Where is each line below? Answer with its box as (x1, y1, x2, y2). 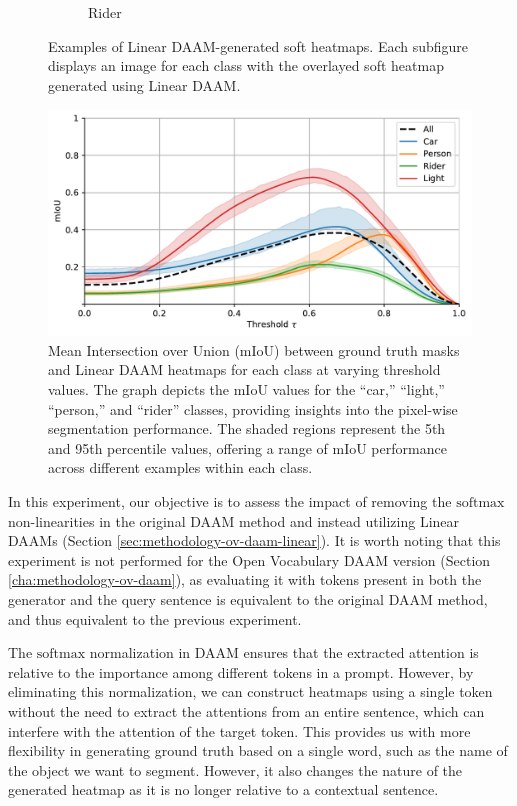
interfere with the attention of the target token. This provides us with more (8, 720, 471, 741)
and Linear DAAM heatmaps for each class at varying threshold (48, 359, 441, 380)
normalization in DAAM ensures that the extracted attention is (89, 642, 479, 663)
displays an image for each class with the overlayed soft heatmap (48, 55, 444, 76)
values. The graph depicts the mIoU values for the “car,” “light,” (48, 379, 445, 400)
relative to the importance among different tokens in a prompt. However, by (8, 661, 474, 682)
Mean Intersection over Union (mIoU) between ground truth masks (48, 339, 460, 360)
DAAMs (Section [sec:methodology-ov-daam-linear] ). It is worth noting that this (8, 530, 501, 551)
